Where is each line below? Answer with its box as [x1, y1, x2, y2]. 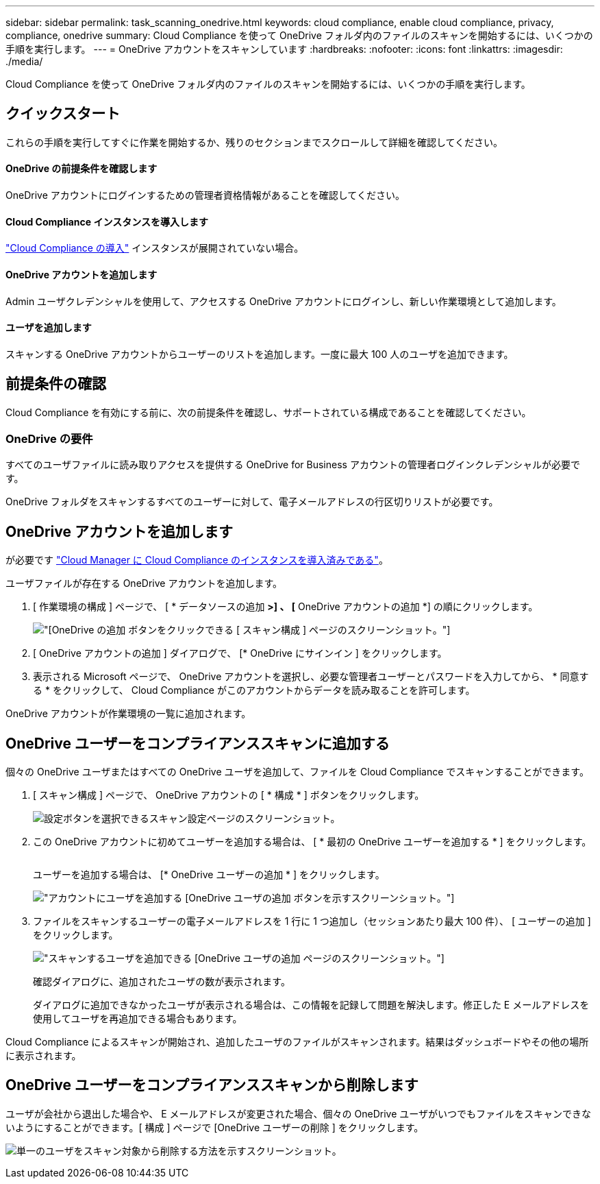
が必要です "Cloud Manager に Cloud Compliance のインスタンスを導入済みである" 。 [5, 554, 388, 566]
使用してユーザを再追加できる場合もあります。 [33, 1013, 242, 1024]
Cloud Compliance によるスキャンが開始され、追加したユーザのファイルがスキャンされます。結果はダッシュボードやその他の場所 [5, 1036, 589, 1048]
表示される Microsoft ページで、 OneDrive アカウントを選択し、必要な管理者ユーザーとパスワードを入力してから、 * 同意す [33, 670, 589, 683]
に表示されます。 [5, 1050, 82, 1061]
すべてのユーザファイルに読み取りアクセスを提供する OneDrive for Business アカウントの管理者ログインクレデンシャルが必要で [5, 459, 580, 471]
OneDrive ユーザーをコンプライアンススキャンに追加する [5, 734, 390, 752]
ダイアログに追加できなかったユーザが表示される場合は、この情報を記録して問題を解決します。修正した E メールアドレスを [33, 999, 590, 1011]
